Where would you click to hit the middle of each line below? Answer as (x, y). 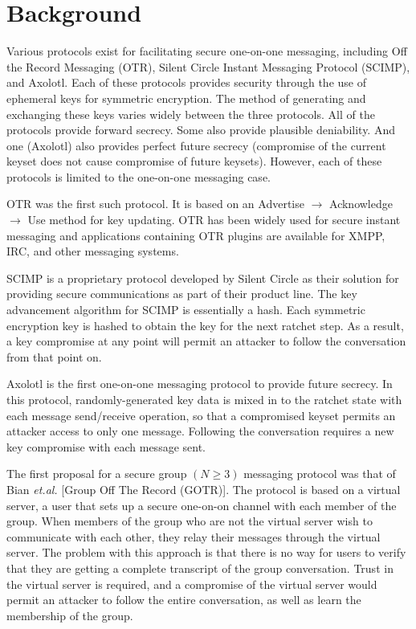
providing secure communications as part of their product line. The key (182, 294)
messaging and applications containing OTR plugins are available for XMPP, (196, 235)
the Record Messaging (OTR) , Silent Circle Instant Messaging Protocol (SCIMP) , (208, 66)
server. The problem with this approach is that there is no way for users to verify (206, 552)
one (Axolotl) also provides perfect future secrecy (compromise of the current (196, 145)
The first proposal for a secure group (97, 474)
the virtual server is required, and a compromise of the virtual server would (192, 584)
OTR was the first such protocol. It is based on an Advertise (155, 204)
